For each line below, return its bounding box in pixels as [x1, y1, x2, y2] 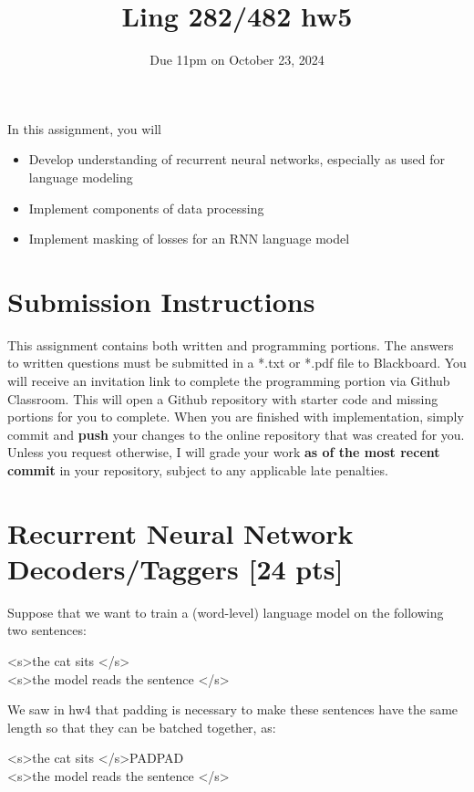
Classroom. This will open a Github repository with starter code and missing [7, 389, 438, 408]
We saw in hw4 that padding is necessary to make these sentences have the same [7, 700, 459, 719]
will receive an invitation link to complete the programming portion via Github [7, 371, 450, 390]
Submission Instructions [7, 282, 315, 319]
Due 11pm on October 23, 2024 [149, 50, 325, 69]
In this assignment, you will [7, 119, 162, 138]
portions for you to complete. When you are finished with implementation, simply [7, 407, 464, 426]
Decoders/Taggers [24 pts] [7, 549, 344, 587]
